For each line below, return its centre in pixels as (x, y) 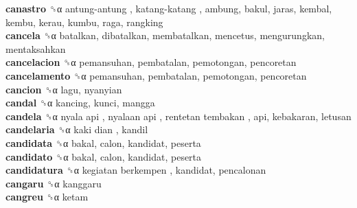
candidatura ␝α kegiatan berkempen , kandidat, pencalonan (136, 170)
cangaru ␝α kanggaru (54, 183)
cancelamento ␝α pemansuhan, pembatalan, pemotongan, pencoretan (156, 75)
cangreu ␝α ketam (47, 197)
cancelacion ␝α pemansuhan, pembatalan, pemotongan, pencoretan (151, 62)
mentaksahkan (36, 48)
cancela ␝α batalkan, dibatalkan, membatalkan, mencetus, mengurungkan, (165, 35)
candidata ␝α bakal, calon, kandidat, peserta (103, 142)
